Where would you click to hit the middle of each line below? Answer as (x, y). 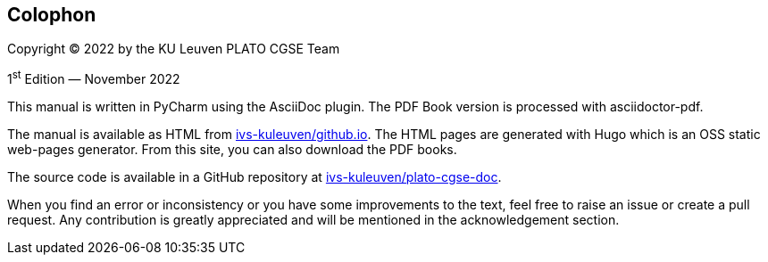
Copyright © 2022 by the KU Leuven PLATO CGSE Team (174, 49)
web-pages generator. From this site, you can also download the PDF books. (232, 150)
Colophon (52, 15)
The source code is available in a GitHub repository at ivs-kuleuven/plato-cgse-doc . (255, 177)
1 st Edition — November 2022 (94, 78)
